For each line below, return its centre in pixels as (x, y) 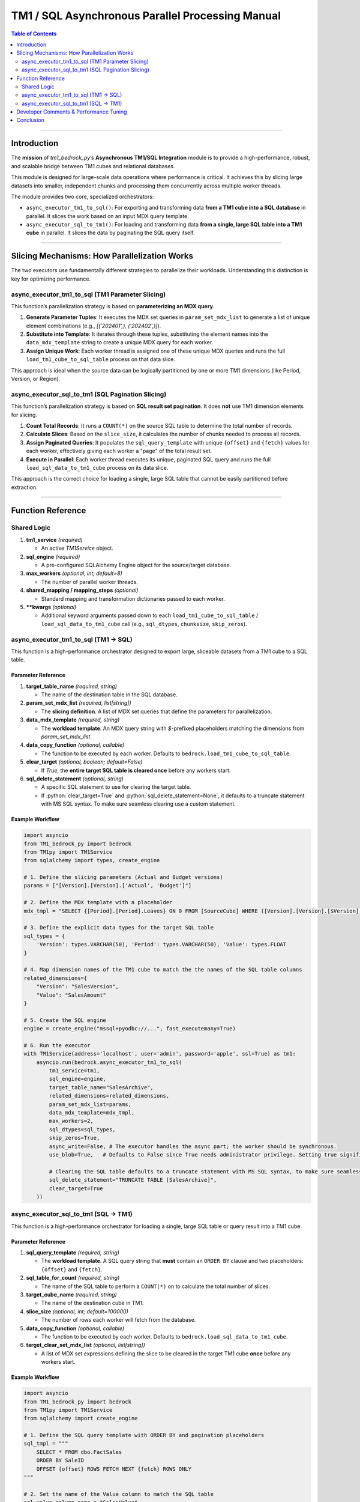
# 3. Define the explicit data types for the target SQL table (119, 928)
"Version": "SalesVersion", (78, 987)
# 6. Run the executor (57, 1045)
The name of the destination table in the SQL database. (109, 695)
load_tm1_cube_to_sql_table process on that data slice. (101, 359)
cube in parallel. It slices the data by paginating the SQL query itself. (110, 233)
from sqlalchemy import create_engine (81, 1418)
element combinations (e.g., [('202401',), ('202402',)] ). (94, 326)
